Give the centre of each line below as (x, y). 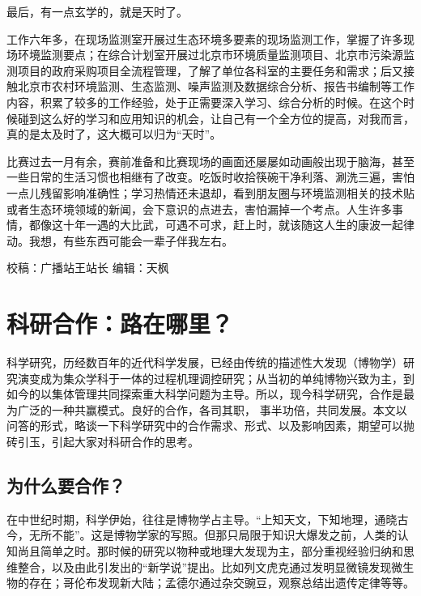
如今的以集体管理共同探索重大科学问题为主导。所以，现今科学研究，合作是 (205, 394)
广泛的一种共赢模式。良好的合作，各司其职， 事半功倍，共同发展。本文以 (212, 409)
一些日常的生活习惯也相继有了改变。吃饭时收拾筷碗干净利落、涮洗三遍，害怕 (210, 177)
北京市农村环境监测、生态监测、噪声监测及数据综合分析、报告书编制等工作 (216, 86)
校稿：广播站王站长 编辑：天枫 (88, 268)
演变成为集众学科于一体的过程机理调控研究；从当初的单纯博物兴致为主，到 (216, 378)
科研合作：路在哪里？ (120, 324)
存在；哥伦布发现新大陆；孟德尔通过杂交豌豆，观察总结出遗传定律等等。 (221, 583)
